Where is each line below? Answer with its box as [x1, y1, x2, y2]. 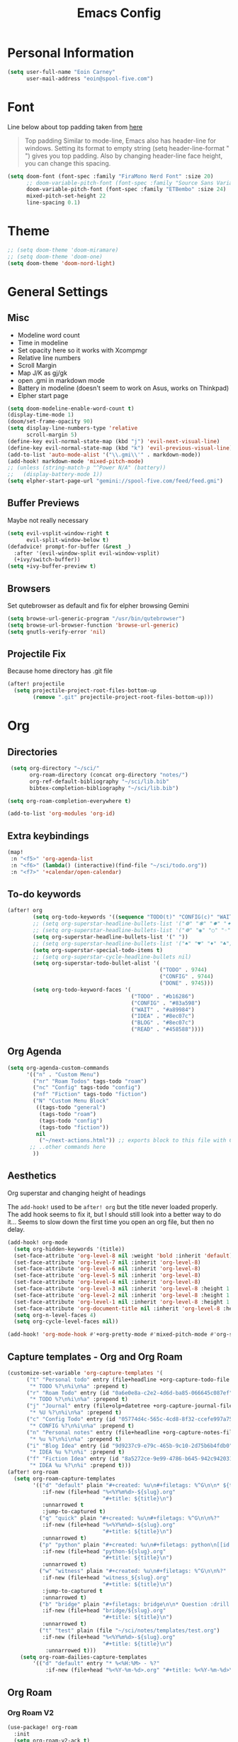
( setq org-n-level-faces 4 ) [13, 1311, 97, 1319]
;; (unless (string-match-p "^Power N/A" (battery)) [7, 464, 166, 472]
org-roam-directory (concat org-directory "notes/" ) [29, 771, 189, 779]
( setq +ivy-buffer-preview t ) [7, 563, 97, 570]
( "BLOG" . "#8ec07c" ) [130, 1019, 195, 1027]
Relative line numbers [17, 353, 81, 362]
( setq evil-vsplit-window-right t [7, 529, 110, 537]
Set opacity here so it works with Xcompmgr [17, 346, 147, 355]
